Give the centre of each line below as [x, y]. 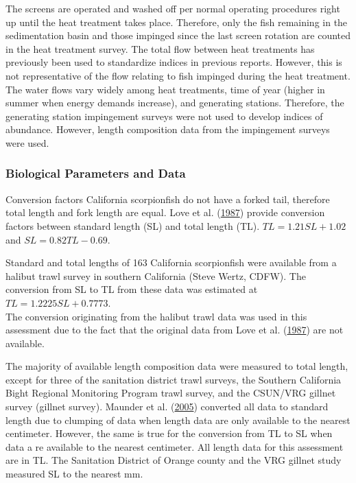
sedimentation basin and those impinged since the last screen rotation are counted [178, 35]
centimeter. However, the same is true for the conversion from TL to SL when [169, 433]
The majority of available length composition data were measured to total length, [177, 366]
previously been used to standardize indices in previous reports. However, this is [174, 62]
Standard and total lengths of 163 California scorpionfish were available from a [171, 262]
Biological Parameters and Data [96, 173]
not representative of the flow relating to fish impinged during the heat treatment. [178, 75]
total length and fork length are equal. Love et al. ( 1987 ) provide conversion [165, 212]
